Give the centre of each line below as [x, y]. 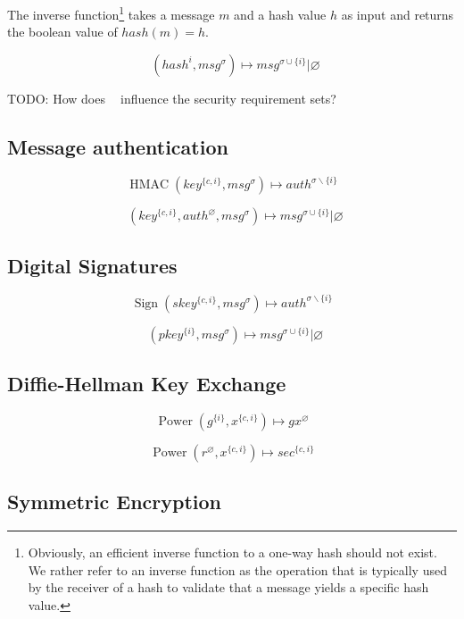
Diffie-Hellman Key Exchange [147, 384]
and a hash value [280, 14]
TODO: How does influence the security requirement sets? [172, 98]
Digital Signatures [92, 265]
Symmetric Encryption [115, 502]
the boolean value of [62, 32]
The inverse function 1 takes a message [111, 13]
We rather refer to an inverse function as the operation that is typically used [237, 569]
